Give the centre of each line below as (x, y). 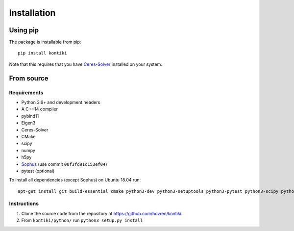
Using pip (24, 30)
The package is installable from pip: (45, 42)
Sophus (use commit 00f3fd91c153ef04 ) (64, 164)
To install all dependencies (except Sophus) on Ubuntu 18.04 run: (75, 180)
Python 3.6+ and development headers (61, 102)
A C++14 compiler (40, 109)
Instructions (24, 204)
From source (29, 78)
